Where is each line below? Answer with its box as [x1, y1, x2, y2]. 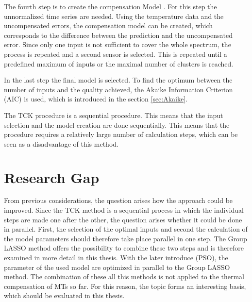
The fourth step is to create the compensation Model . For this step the [4, 1, 217, 11]
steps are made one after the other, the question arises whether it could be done [4, 214, 242, 224]
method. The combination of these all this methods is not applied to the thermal [4, 271, 245, 282]
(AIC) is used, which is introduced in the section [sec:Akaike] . [4, 94, 188, 104]
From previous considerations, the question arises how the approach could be [4, 195, 233, 205]
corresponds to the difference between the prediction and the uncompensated [4, 30, 233, 40]
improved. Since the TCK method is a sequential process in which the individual [4, 205, 244, 215]
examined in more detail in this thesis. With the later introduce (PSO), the [4, 252, 228, 262]
